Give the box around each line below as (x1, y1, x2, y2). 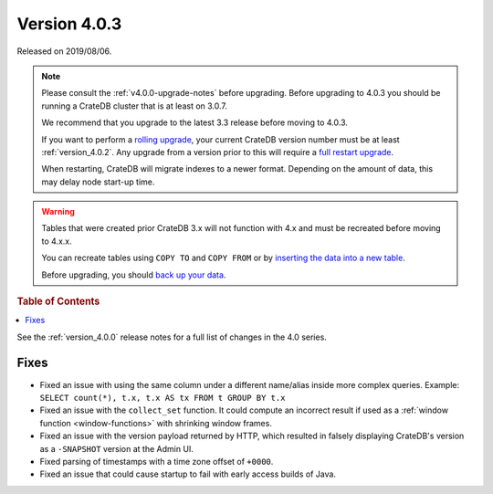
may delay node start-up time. (41, 176, 155, 187)
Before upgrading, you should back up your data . (41, 269, 226, 280)
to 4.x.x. (41, 236, 72, 247)
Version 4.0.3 (16, 14, 122, 34)
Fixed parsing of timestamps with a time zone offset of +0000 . (39, 456, 274, 467)
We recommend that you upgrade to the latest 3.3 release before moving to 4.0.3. (41, 117, 349, 128)
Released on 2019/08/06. (16, 46, 112, 57)
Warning (41, 206, 75, 217)
